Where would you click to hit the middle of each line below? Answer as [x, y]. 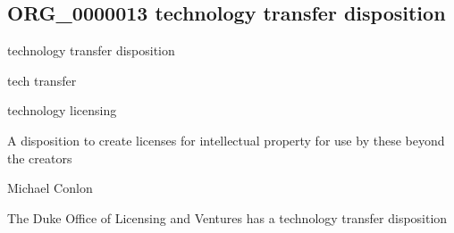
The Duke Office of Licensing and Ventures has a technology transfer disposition [227, 217]
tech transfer [42, 80]
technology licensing [62, 110]
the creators [40, 158]
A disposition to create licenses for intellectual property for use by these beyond [226, 140]
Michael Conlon [50, 188]
